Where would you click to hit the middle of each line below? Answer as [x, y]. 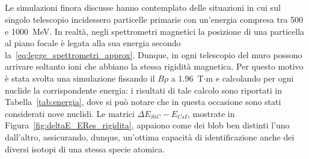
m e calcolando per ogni [250, 78]
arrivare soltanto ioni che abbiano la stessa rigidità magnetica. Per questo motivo [154, 66]
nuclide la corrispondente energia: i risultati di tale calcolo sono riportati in [143, 90]
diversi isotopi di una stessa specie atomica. [85, 148]
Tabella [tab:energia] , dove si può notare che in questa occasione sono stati [143, 102]
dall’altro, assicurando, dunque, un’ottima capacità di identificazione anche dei [150, 136]
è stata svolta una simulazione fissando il [80, 78]
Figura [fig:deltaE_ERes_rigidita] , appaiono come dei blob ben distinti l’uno [147, 125]
